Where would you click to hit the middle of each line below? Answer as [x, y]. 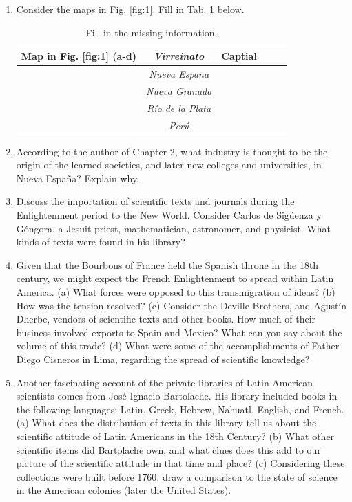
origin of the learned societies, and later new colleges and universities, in [169, 165]
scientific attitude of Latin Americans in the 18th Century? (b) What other [175, 436]
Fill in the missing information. [152, 32]
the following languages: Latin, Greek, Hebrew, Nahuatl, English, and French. [180, 409]
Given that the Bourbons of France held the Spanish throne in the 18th [167, 264]
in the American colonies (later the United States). [124, 490]
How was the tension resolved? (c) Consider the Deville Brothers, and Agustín [182, 305]
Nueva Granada [179, 90]
